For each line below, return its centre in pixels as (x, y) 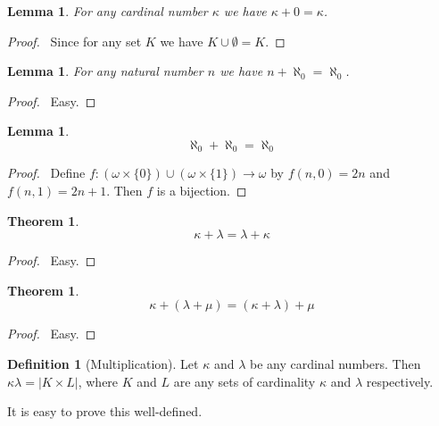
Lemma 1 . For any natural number (105, 71)
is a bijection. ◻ (202, 191)
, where (98, 381)
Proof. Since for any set (75, 41)
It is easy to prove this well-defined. (105, 411)
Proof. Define (46, 173)
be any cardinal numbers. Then (335, 363)
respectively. (400, 381)
